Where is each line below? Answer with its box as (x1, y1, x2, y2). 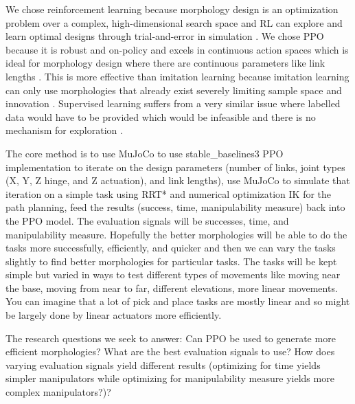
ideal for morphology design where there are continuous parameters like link (5, 56, 325, 70)
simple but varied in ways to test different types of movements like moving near (5, 267, 341, 282)
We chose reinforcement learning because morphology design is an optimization (5, 2, 339, 16)
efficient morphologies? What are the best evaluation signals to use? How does (5, 344, 335, 359)
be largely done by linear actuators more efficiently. (5, 308, 222, 322)
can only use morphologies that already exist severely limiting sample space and (5, 82, 342, 97)
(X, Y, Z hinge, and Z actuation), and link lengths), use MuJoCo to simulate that (5, 173, 350, 188)
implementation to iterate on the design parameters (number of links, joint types (5, 159, 345, 174)
